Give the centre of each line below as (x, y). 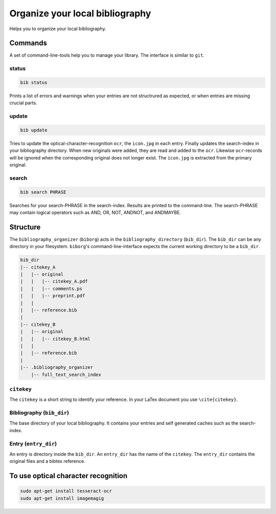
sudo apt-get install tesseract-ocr (66, 491)
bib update (34, 130)
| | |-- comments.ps (51, 288)
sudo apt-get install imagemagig (62, 498)
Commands (28, 43)
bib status (34, 83)
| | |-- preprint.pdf (53, 296)
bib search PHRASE (43, 192)
